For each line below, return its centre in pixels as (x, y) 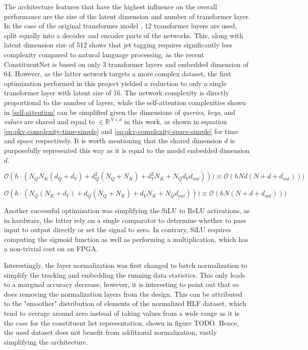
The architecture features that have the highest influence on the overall (110, 6)
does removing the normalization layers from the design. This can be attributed (123, 294)
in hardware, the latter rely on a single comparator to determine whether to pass (125, 220)
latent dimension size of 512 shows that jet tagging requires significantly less (118, 45)
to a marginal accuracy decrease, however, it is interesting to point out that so (121, 284)
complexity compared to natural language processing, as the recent (104, 54)
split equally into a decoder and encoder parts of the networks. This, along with (124, 35)
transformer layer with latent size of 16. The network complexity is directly (117, 93)
